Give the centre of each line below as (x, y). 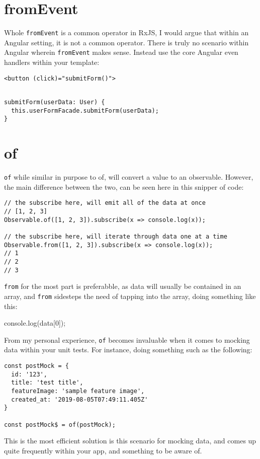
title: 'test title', (47, 383)
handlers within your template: (52, 62)
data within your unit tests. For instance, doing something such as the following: (128, 350)
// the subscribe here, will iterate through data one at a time (116, 236)
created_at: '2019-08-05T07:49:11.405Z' (80, 399)
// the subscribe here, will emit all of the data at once (105, 203)
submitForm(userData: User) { (55, 102)
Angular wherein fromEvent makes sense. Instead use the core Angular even (121, 52)
